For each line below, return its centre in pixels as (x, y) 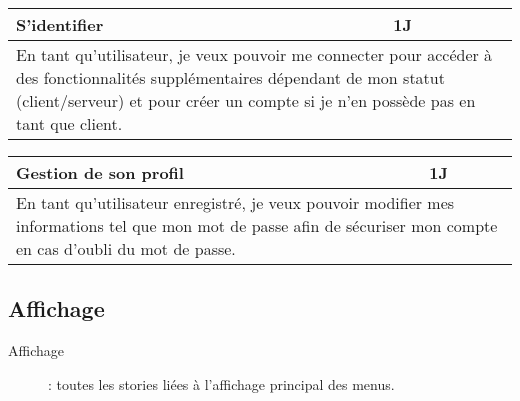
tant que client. (69, 123)
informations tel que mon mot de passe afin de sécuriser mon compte (257, 225)
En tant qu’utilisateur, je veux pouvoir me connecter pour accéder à (254, 54)
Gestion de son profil (100, 172)
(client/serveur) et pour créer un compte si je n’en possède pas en (246, 100)
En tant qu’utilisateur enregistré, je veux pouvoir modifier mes (235, 202)
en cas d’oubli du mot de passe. (126, 248)
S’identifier (60, 24)
